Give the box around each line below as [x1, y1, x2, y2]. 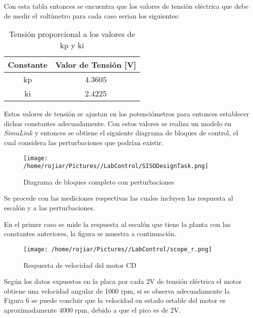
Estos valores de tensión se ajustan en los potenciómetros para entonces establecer [4, 109, 250, 119]
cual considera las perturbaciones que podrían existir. [4, 137, 163, 147]
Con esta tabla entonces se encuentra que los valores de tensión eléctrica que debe [4, 1, 249, 11]
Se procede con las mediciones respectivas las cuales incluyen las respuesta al [4, 193, 234, 203]
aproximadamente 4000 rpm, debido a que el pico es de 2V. [4, 304, 181, 315]
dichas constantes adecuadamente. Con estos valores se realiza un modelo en [4, 118, 232, 128]
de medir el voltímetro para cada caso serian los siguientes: [4, 10, 180, 20]
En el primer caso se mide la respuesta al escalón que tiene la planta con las [4, 219, 231, 229]
